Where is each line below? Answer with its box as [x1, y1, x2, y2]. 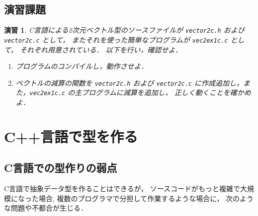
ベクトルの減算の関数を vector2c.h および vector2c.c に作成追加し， [15, 77, 244, 88]
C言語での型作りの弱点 [4, 160, 117, 175]
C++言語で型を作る [4, 126, 138, 146]
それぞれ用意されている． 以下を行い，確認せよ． [20, 44, 182, 54]
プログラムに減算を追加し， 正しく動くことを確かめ [82, 87, 251, 98]
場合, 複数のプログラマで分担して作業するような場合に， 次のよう [38, 193, 254, 203]
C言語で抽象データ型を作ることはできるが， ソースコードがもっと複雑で [4, 183, 240, 194]
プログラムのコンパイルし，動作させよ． [15, 61, 148, 71]
